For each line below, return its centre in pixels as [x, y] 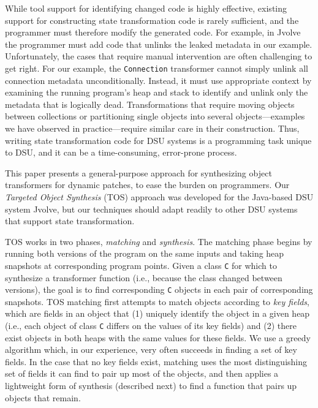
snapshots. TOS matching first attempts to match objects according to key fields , [157, 301]
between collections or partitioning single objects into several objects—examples [155, 116]
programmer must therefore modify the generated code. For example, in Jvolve [153, 32]
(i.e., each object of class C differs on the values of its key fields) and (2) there [151, 326]
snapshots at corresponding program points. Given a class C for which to [141, 265]
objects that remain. [43, 397]
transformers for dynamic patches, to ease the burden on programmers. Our [147, 185]
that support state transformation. [70, 221]
